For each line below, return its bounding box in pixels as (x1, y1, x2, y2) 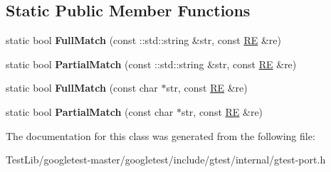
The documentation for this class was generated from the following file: (6, 128, 315, 143)
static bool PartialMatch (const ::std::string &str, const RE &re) (6, 56, 297, 71)
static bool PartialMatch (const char (6, 104, 174, 119)
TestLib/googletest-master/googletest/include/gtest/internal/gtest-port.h (6, 152, 326, 167)
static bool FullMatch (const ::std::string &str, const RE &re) (6, 33, 281, 48)
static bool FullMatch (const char (6, 80, 158, 95)
